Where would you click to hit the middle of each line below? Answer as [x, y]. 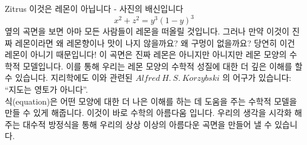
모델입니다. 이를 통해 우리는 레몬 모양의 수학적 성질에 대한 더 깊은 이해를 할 [163, 66]
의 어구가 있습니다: [257, 78]
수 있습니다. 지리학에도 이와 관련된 [69, 78]
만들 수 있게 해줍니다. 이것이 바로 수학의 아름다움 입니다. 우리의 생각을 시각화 [148, 113]
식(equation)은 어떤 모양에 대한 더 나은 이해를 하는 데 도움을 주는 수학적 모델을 [151, 101]
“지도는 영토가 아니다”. [47, 89]
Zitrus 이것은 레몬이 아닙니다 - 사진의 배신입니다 [94, 8]
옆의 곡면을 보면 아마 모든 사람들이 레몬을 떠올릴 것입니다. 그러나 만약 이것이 [147, 31]
